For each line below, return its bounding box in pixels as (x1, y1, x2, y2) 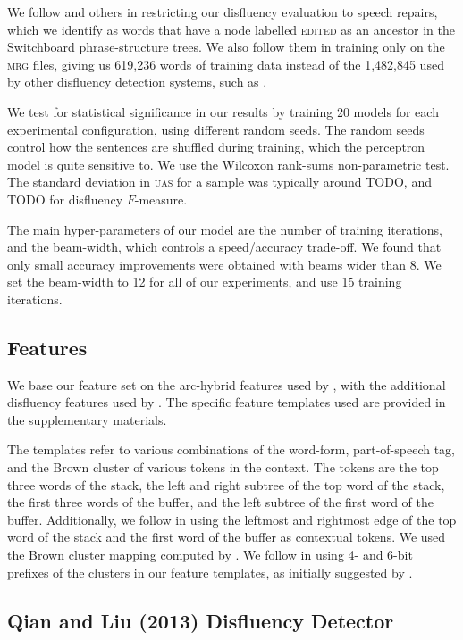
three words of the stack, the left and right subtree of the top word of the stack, (7, 475, 445, 494)
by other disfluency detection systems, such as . (7, 72, 267, 91)
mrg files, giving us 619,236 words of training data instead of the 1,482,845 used (7, 54, 444, 73)
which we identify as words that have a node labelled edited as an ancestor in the (7, 20, 455, 38)
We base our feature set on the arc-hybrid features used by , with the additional (7, 375, 446, 394)
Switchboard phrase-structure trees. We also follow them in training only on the (7, 37, 445, 56)
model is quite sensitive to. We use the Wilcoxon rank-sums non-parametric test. (7, 154, 450, 173)
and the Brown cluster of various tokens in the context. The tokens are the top (7, 458, 439, 477)
